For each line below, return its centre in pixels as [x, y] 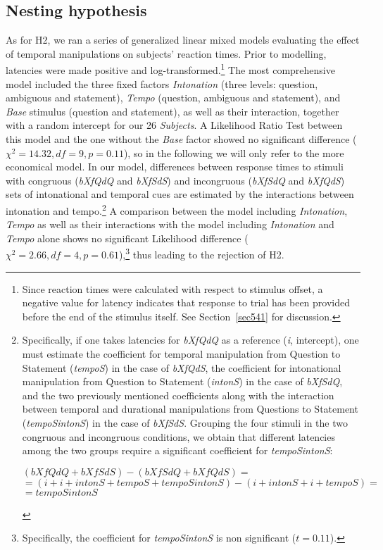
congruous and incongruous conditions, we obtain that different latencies [178, 436]
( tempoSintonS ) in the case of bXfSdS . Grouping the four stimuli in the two [185, 423]
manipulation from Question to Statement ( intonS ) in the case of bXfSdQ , [182, 381]
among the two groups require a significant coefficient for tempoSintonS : [177, 450]
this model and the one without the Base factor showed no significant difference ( [181, 139]
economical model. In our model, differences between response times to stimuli [175, 167]
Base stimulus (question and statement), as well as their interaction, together [172, 111]
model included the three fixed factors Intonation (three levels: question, [162, 83]
